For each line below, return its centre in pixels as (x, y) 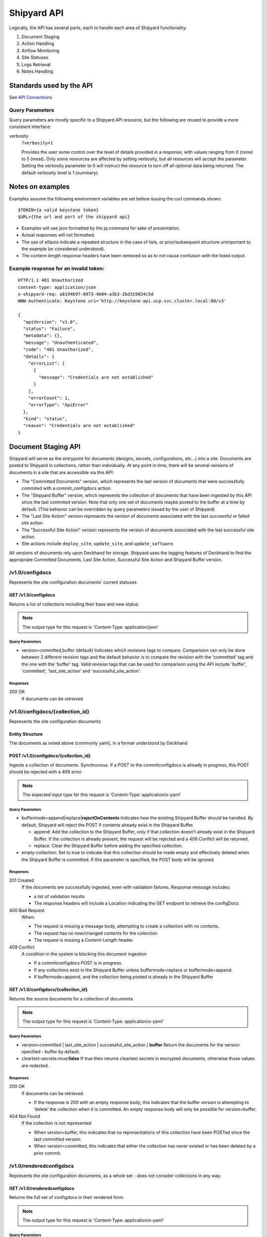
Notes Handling (37, 71)
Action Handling (38, 44)
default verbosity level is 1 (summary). (60, 173)
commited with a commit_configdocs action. (67, 488)
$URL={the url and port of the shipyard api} (74, 217)
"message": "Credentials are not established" (96, 377)
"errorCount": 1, (49, 398)
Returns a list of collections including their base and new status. (74, 604)
